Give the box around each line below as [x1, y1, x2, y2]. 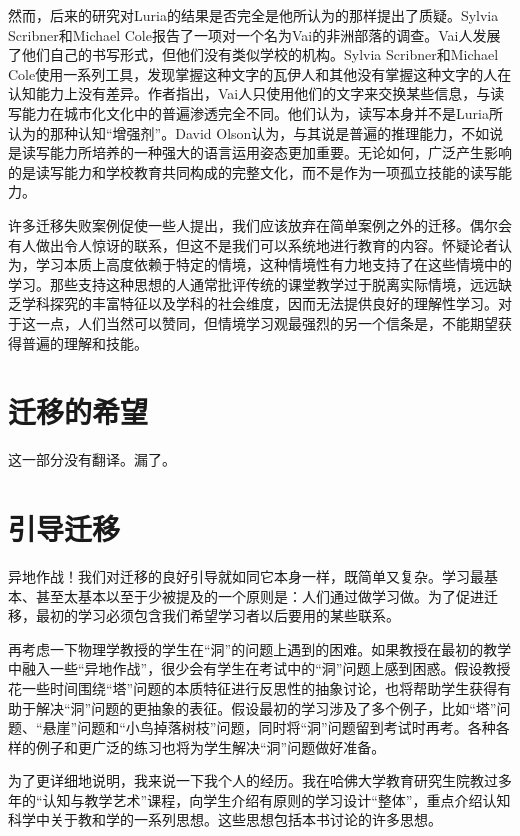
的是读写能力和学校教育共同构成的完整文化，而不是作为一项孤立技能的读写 [8, 161, 498, 182]
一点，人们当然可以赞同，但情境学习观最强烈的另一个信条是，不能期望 [35, 312, 498, 333]
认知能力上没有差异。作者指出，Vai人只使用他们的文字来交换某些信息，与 [8, 83, 491, 104]
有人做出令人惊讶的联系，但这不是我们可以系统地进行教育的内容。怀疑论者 [8, 234, 498, 255]
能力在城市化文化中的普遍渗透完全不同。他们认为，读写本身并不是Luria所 [21, 102, 503, 123]
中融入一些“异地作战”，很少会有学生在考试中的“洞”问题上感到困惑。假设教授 [8, 658, 511, 679]
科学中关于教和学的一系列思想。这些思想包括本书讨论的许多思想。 [8, 809, 442, 830]
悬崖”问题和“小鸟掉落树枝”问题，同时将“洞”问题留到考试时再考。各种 [42, 717, 496, 738]
